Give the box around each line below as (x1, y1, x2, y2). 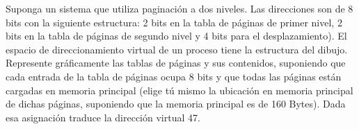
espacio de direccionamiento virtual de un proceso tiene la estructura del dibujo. (6, 42, 348, 56)
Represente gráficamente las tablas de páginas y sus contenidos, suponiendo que (6, 55, 346, 70)
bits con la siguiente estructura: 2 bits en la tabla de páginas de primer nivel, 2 (6, 15, 342, 29)
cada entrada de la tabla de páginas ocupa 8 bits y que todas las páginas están (6, 69, 342, 83)
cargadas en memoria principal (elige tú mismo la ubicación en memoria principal (6, 83, 353, 97)
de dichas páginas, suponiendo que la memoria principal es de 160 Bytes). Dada (6, 96, 346, 111)
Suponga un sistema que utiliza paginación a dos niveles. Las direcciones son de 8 (6, 1, 353, 15)
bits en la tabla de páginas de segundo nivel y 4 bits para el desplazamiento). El (6, 28, 347, 43)
